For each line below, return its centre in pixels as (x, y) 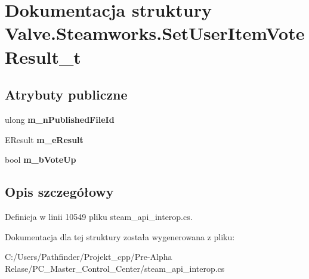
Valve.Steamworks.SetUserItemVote (155, 33)
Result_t (43, 56)
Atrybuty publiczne (66, 94)
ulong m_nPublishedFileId (60, 119)
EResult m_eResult (44, 139)
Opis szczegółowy (59, 192)
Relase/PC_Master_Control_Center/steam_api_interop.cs (115, 268)
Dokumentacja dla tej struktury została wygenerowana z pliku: (120, 236)
